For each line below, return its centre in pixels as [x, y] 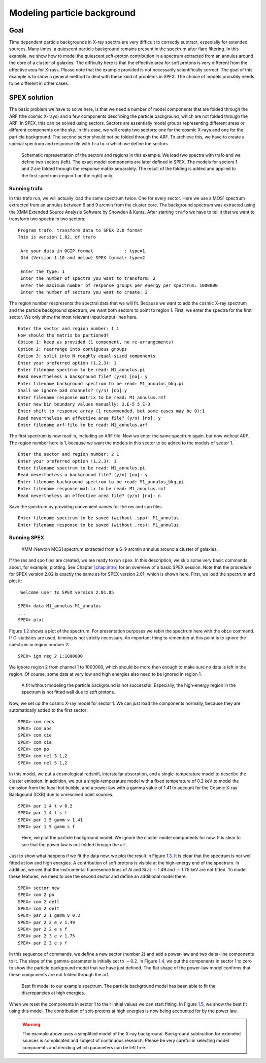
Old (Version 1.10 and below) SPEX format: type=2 [83, 258]
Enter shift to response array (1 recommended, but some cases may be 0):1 [111, 411]
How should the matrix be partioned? [64, 335]
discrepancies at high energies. [53, 993]
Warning [31, 1025]
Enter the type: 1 [43, 271]
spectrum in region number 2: [39, 645]
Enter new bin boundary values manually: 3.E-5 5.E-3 [84, 404]
